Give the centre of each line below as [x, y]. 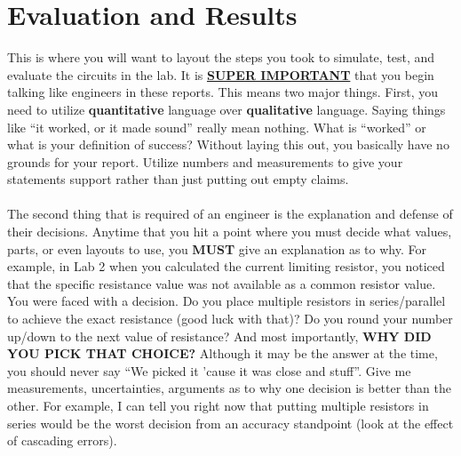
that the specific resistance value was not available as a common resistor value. [222, 283]
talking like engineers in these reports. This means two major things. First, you [223, 92]
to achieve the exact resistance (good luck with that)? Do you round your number [230, 319]
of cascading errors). [62, 440]
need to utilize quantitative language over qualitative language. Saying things [227, 109]
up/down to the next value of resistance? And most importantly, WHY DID [219, 336]
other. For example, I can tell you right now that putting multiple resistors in [218, 405]
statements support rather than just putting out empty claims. [178, 179]
